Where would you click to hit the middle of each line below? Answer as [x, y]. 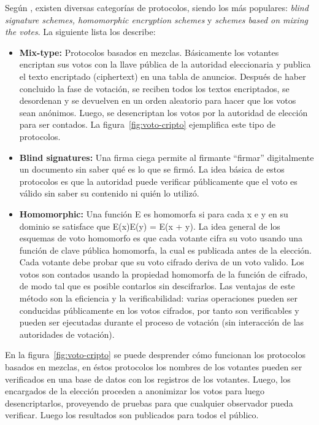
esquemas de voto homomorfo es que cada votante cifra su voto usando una [161, 238]
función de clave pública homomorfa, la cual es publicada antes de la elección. [165, 250]
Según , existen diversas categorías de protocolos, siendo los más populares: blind [157, 7]
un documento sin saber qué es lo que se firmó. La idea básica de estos [152, 169]
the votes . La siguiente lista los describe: [80, 32]
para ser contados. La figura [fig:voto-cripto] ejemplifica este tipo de [147, 124]
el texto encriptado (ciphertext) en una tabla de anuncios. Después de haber [163, 76]
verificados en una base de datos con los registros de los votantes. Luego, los [148, 379]
